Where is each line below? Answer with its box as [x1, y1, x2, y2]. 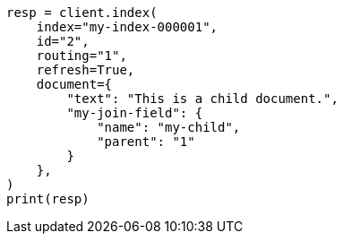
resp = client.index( [6, 5, 158, 20]
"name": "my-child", [97, 120, 241, 134]
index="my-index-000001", [36, 20, 219, 34]
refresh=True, [36, 63, 135, 77]
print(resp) [6, 192, 90, 206]
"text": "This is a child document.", [66, 91, 339, 106]
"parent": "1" [97, 134, 195, 149]
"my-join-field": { [66, 106, 203, 120]
